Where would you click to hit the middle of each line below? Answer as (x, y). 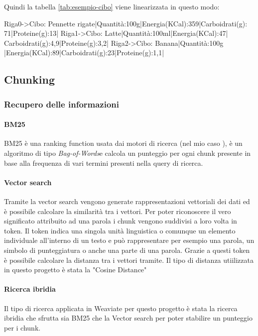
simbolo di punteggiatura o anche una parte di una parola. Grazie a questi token (127, 250)
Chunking (29, 79)
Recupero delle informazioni (62, 104)
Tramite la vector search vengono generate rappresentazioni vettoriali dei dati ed (127, 201)
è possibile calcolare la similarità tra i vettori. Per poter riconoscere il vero (118, 211)
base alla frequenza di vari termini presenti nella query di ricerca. (104, 163)
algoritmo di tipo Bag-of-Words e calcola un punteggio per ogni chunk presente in (128, 153)
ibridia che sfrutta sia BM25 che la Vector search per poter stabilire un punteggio (128, 318)
